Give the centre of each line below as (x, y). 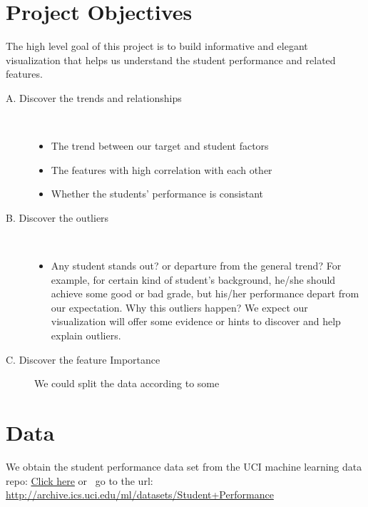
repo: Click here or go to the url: (80, 480)
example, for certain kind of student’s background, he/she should (193, 279)
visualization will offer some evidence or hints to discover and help (196, 321)
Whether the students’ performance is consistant (157, 194)
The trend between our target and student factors (160, 146)
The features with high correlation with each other (162, 169)
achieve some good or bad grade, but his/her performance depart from (205, 293)
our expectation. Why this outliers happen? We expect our (179, 307)
